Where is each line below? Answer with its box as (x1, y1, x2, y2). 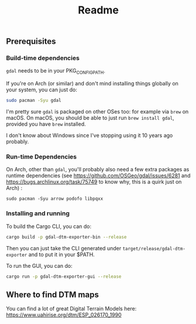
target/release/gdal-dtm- (122, 246, 186, 251)
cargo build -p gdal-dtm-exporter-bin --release (6, 234, 127, 240)
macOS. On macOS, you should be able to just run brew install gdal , (6, 115, 174, 122)
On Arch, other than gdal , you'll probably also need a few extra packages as (6, 166, 190, 173)
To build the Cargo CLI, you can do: (6, 223, 92, 230)
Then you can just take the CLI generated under (6, 244, 122, 251)
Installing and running (6, 209, 70, 218)
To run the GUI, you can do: (6, 262, 73, 269)
